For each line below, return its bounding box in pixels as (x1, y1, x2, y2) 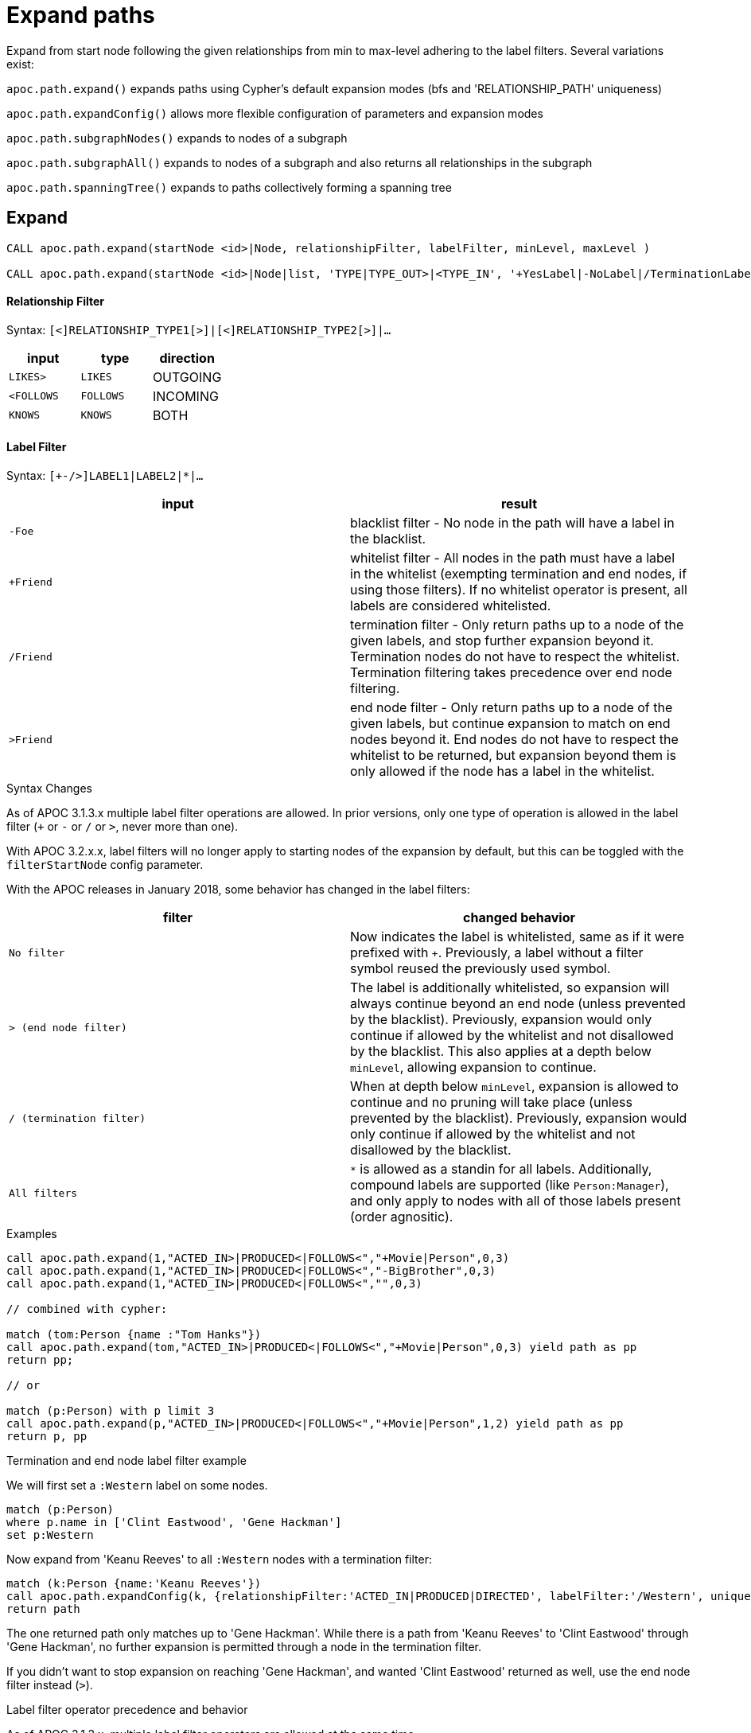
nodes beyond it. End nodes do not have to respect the (350, 731, 679, 748)
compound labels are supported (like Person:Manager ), (350, 1177, 669, 1194)
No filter (9, 946, 65, 959)
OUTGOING (152, 368, 222, 385)
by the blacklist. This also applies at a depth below (350, 1043, 652, 1060)
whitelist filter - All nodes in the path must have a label (350, 550, 675, 567)
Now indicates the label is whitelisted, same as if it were (350, 929, 684, 945)
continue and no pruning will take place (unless (350, 1094, 632, 1111)
